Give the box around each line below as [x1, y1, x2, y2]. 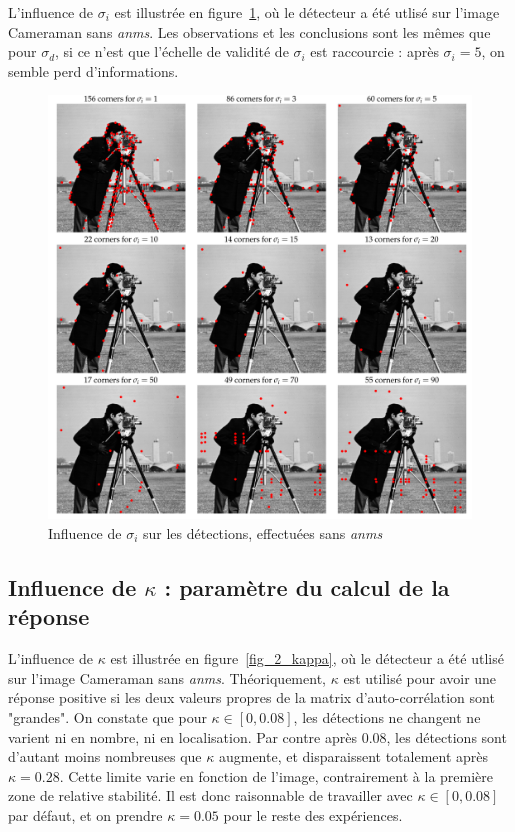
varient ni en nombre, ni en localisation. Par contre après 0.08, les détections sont [8, 726, 507, 747]
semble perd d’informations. [8, 60, 179, 81]
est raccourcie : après [310, 41, 439, 62]
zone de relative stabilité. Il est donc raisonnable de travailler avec [8, 785, 413, 806]
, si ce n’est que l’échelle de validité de [55, 41, 289, 62]
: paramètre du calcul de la [164, 571, 450, 602]
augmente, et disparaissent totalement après [218, 746, 489, 767]
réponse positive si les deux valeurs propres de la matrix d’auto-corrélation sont [8, 687, 495, 708]
